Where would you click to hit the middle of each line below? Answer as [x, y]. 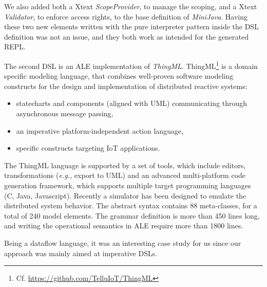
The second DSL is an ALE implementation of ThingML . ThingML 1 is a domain [131, 65]
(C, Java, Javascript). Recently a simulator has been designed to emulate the [125, 195]
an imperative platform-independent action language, [100, 130]
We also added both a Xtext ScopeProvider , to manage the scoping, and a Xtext [131, 6]
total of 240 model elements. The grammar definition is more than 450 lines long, [132, 215]
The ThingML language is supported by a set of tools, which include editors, [125, 165]
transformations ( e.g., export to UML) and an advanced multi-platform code [125, 175]
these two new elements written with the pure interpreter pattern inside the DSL [131, 26]
